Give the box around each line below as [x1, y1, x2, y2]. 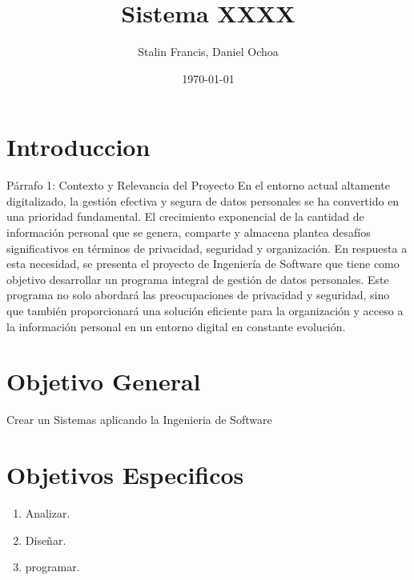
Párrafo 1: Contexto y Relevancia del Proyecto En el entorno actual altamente [6, 177, 390, 194]
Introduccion [6, 130, 151, 163]
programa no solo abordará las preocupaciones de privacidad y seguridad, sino [6, 286, 390, 303]
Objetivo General [6, 365, 201, 398]
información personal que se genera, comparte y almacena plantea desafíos [6, 224, 371, 241]
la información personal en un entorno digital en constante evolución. [6, 318, 346, 334]
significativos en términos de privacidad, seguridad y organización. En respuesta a [6, 239, 408, 256]
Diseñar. [25, 531, 66, 548]
